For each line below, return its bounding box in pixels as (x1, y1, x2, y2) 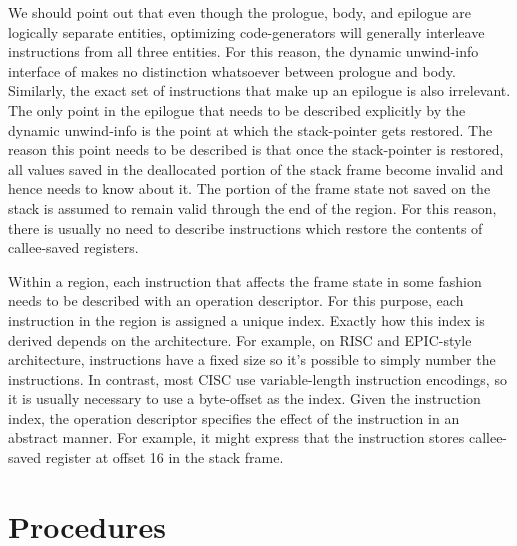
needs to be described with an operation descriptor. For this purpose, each (8, 290, 464, 311)
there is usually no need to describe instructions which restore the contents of (8, 217, 483, 238)
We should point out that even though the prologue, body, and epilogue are (8, 2, 472, 22)
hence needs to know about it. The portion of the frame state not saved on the (8, 178, 491, 199)
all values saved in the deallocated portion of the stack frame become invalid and (8, 158, 504, 179)
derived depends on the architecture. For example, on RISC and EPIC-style (8, 329, 472, 350)
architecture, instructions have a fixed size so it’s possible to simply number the (8, 349, 496, 370)
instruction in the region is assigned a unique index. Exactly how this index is (8, 309, 485, 330)
